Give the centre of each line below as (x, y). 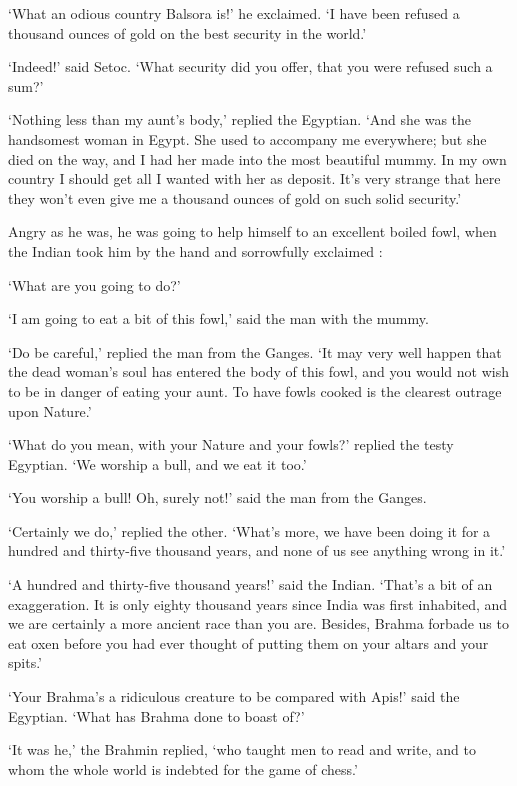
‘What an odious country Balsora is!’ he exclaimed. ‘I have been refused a (234, 13)
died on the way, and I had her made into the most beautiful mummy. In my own (257, 158)
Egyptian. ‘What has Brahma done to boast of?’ (156, 715)
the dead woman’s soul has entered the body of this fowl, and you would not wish (258, 371)
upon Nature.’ (50, 410)
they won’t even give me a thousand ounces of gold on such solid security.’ (235, 197)
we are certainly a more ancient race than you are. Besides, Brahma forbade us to (258, 623)
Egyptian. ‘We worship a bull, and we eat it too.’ (157, 463)
